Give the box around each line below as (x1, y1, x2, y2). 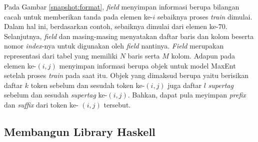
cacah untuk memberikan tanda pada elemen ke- (4, 11, 153, 21)
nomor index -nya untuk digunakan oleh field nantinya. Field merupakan (4, 40, 224, 51)
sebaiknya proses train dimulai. (157, 11, 252, 21)
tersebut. (103, 99, 131, 109)
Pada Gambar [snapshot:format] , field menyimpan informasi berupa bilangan (4, 1, 239, 11)
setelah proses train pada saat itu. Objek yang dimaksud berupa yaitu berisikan (4, 70, 249, 80)
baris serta (127, 50, 160, 60)
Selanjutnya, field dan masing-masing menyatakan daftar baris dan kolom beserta (4, 30, 254, 41)
